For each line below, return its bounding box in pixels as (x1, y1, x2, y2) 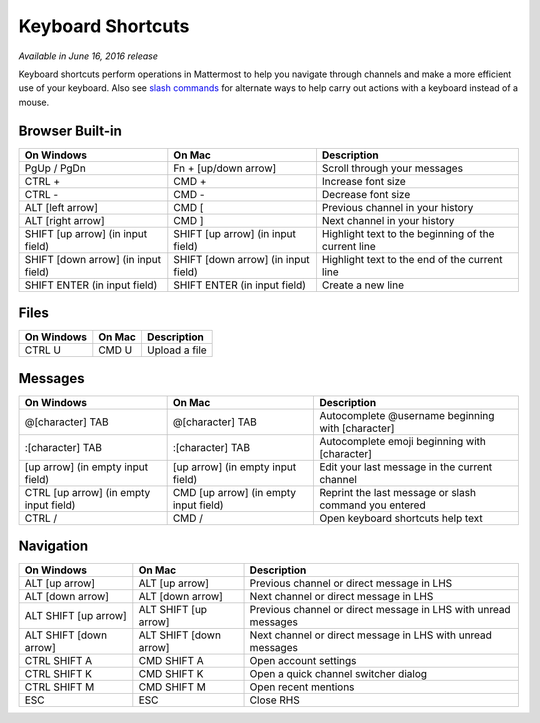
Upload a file (146, 343, 207, 357)
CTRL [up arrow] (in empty (24, 485, 151, 499)
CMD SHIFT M (138, 680, 207, 694)
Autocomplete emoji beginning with (319, 434, 487, 448)
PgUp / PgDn (24, 161, 87, 175)
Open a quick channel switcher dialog (249, 667, 428, 681)
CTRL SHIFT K (24, 667, 93, 681)
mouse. (18, 96, 50, 108)
